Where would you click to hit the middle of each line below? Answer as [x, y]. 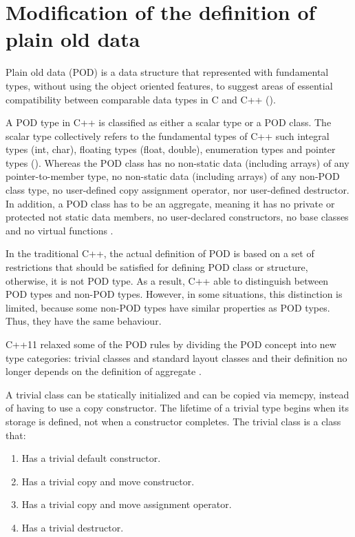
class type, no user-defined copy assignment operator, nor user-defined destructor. [177, 190]
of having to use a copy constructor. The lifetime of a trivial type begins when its [177, 408]
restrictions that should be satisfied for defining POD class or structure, [157, 267]
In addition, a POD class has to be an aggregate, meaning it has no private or [170, 203]
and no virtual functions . [60, 230]
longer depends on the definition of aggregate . [104, 371]
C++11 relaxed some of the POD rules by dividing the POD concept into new [171, 344]
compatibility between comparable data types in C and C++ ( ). [141, 99]
